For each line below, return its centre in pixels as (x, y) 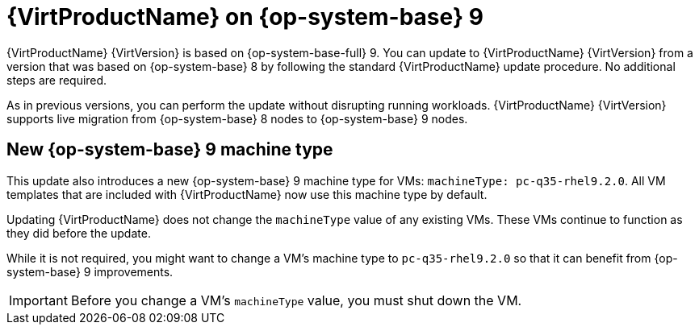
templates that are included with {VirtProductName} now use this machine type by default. (247, 194)
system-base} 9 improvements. (90, 271)
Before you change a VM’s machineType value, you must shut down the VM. (296, 300)
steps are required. (57, 80)
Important (38, 300)
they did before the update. (79, 233)
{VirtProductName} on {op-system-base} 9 (245, 17)
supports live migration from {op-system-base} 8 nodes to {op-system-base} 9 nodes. (237, 118)
